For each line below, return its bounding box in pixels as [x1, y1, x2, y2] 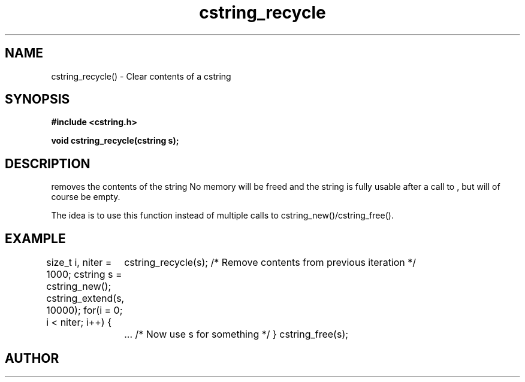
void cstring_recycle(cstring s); [51, 135, 179, 146]
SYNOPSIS [5, 92, 70, 107]
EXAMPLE [5, 231, 66, 246]
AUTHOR [5, 350, 59, 366]
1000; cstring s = [46, 268, 122, 281]
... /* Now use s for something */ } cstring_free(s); [124, 328, 349, 341]
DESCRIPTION [5, 156, 90, 171]
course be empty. [51, 192, 120, 202]
